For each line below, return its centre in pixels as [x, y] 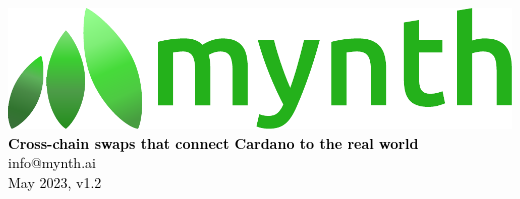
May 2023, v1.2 [55, 181]
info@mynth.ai [52, 162]
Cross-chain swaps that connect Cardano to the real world [213, 142]
